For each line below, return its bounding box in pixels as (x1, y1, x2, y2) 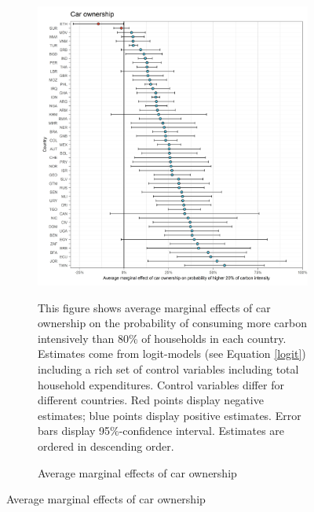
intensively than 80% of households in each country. (38, 330, 287, 346)
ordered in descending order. (38, 438, 174, 455)
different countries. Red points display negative (38, 392, 264, 408)
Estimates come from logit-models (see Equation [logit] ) (38, 345, 306, 362)
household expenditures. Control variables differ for (38, 376, 284, 392)
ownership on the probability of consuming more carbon (38, 315, 307, 331)
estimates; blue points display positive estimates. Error (38, 407, 301, 423)
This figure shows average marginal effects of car (38, 299, 271, 315)
